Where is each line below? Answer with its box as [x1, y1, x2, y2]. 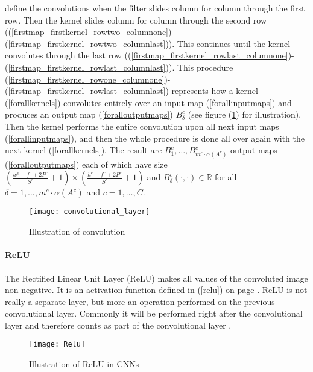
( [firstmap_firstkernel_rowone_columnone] [5, 72, 165, 85]
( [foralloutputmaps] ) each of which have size [5, 157, 168, 170]
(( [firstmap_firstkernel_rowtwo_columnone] [5, 25, 169, 38]
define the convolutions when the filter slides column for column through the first [5, 2, 305, 14]
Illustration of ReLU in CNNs [29, 358, 139, 370]
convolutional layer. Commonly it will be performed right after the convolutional [5, 307, 303, 320]
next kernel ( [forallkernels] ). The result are [5, 143, 162, 156]
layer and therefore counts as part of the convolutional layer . [5, 318, 232, 331]
